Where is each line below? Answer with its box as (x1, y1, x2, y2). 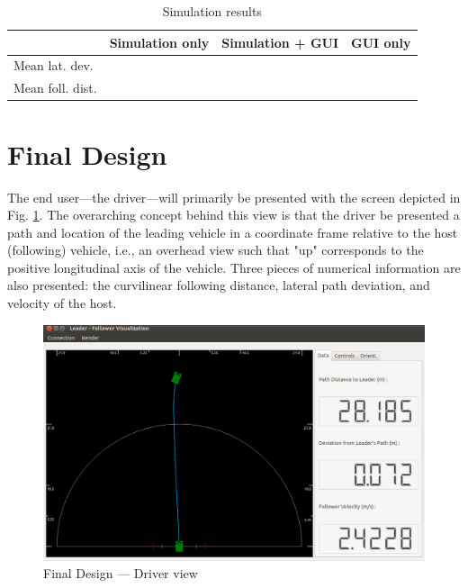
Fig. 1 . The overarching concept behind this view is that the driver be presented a (7, 205, 460, 224)
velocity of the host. (7, 294, 117, 312)
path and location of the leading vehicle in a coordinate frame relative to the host (7, 222, 458, 241)
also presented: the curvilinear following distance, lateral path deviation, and (7, 276, 430, 294)
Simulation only (109, 32, 210, 51)
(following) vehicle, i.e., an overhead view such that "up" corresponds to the (7, 240, 424, 259)
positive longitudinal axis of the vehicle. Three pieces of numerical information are (7, 258, 461, 276)
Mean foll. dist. (13, 78, 97, 97)
